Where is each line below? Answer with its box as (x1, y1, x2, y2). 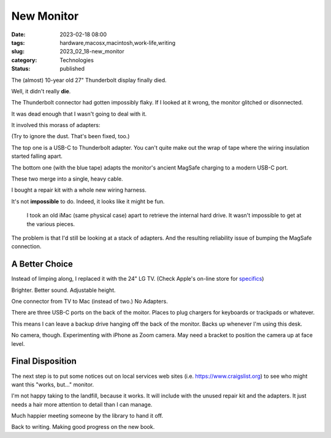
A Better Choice (11, 259, 74, 270)
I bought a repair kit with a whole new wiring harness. (11, 186, 147, 194)
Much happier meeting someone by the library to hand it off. (11, 412, 164, 420)
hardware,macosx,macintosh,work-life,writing (59, 39, 176, 46)
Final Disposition (11, 356, 77, 367)
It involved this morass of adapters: (11, 122, 101, 129)
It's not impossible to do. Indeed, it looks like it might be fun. (11, 197, 165, 205)
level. (11, 340, 25, 347)
